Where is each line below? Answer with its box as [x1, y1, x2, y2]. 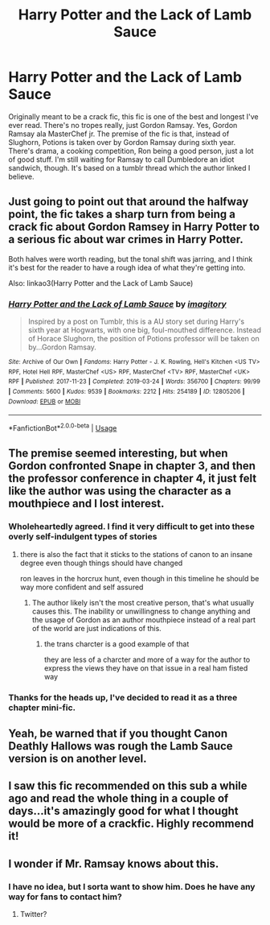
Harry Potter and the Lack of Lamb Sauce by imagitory [8, 298, 227, 309]
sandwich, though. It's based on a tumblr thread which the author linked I [8, 163, 251, 172]
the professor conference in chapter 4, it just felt [8, 472, 257, 485]
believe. [8, 171, 35, 181]
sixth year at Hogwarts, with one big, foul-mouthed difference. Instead [27, 325, 262, 335]
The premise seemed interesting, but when [8, 447, 228, 460]
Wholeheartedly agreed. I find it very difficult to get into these [8, 521, 255, 532]
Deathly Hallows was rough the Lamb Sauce [8, 739, 233, 753]
